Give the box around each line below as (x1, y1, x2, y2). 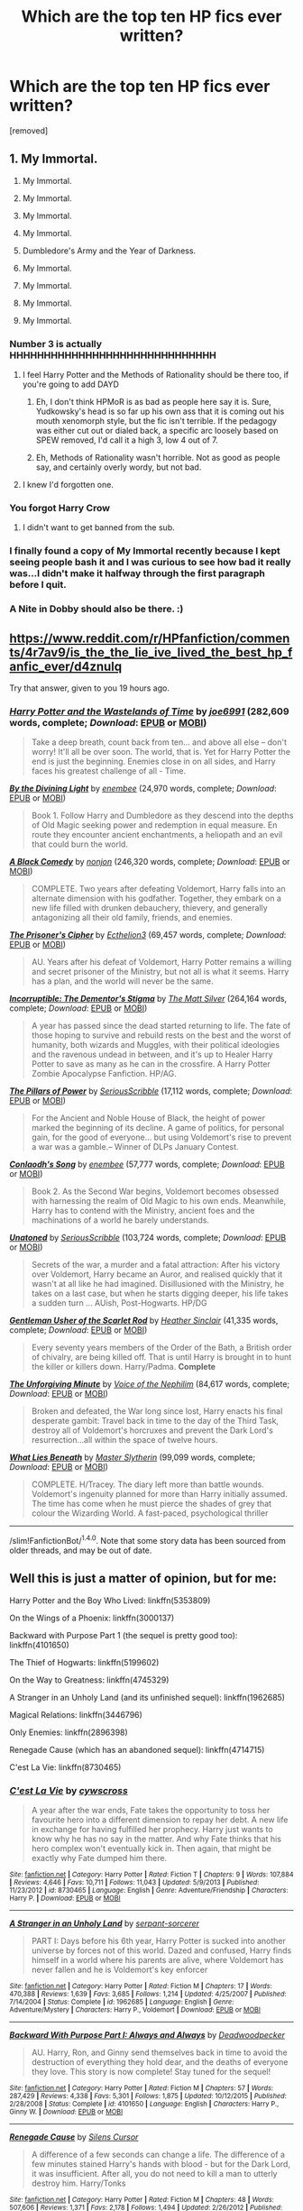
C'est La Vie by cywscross (9, 1784, 128, 1796)
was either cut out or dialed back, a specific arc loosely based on (35, 426, 279, 436)
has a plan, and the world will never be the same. (31, 976, 214, 986)
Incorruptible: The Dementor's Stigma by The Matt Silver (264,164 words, (9, 994, 287, 1005)
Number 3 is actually (9, 337, 102, 350)
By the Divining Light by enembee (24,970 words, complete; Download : (9, 783, 277, 794)
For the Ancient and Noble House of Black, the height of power (31, 1113, 266, 1124)
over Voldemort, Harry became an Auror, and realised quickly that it (31, 1269, 283, 1280)
